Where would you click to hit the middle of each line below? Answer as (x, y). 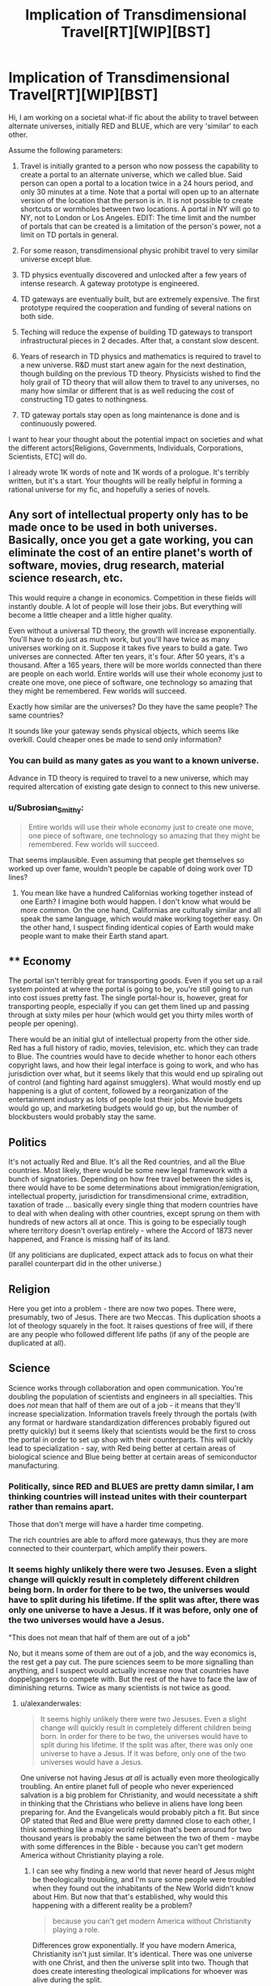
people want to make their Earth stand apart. (94, 935)
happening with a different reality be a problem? (112, 1906)
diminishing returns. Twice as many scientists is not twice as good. (120, 1688)
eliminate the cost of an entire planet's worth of (131, 553)
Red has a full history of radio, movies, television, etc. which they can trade (133, 1048)
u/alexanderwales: (51, 1703)
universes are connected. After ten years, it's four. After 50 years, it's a (127, 656)
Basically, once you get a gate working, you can (131, 540)
